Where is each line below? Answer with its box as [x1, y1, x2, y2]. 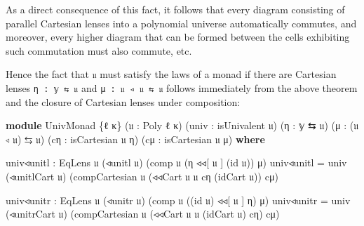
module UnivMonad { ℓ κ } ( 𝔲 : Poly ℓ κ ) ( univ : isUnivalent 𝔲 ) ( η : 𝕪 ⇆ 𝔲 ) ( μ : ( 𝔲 [6, 118, 359, 133]
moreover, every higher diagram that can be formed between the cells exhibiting [6, 29, 350, 44]
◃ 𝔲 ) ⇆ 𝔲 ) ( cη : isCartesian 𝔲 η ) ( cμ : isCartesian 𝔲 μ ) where [6, 131, 265, 146]
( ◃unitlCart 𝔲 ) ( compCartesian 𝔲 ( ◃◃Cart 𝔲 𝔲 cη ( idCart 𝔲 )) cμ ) [6, 169, 278, 184]
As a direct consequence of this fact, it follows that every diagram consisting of [6, 2, 345, 16]
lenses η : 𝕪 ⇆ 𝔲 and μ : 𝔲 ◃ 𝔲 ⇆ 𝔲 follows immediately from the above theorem [6, 81, 358, 95]
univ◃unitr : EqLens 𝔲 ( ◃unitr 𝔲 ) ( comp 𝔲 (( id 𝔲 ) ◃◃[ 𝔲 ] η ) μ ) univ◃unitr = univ [6, 192, 351, 207]
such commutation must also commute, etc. [6, 43, 192, 58]
